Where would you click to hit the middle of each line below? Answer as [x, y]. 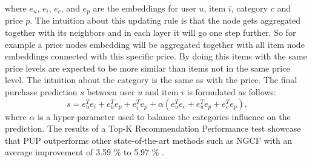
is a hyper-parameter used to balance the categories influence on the [164, 116]
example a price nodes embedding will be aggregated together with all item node [155, 44]
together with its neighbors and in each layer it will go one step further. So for [151, 32]
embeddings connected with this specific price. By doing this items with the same [156, 56]
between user [111, 92]
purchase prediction [41, 92]
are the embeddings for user [144, 8]
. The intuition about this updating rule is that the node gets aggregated [165, 20]
